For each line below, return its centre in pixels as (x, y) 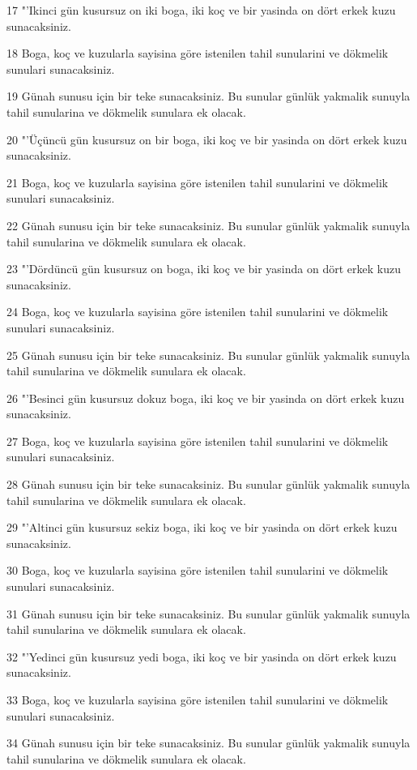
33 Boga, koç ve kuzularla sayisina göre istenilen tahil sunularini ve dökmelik (198, 699)
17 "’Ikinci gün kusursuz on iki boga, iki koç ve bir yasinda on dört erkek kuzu (201, 10)
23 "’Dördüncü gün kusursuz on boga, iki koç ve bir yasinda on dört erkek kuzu (204, 269)
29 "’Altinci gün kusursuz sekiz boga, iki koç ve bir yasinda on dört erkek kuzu (202, 527)
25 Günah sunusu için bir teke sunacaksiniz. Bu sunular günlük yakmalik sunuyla (208, 355)
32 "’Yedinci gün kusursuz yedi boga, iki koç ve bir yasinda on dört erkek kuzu (202, 656)
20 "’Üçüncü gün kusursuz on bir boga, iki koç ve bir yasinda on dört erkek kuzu (207, 139)
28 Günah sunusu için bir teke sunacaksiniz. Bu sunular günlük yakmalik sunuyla (208, 484)
